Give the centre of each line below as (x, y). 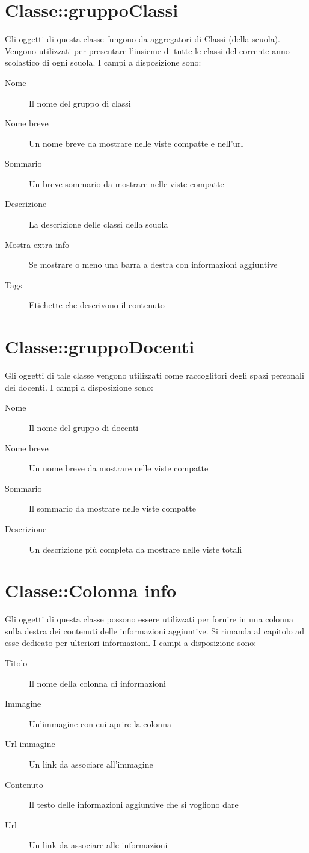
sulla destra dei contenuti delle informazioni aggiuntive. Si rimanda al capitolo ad (155, 631)
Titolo (16, 663)
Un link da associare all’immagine (91, 764)
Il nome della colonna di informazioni (97, 683)
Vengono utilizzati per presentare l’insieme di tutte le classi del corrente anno (147, 50)
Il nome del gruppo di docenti (84, 427)
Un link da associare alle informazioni (98, 845)
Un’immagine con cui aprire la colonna (100, 723)
